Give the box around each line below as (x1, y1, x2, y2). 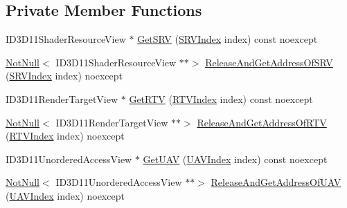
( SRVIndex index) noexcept (6, 68, 123, 83)
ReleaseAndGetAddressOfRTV (197, 115, 327, 129)
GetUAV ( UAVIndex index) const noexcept (143, 151, 328, 166)
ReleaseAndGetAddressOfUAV (211, 175, 341, 189)
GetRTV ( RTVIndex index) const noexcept (129, 91, 313, 106)
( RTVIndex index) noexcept (6, 129, 125, 143)
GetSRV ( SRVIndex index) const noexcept (137, 32, 318, 46)
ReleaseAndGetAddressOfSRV (205, 55, 333, 69)
